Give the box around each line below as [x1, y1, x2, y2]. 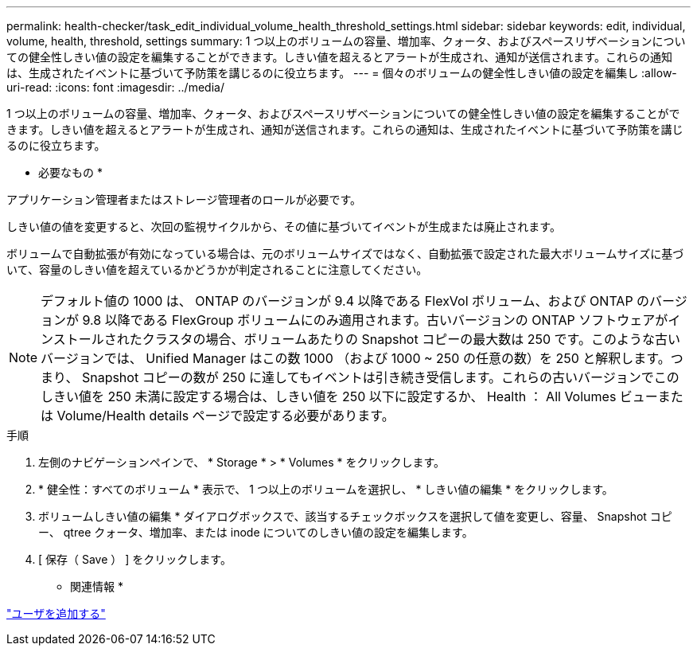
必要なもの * [38, 166, 103, 179]
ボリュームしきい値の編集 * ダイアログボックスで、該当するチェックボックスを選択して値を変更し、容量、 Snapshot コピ [38, 509, 672, 523]
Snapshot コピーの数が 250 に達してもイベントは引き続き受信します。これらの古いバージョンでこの [81, 369, 679, 385]
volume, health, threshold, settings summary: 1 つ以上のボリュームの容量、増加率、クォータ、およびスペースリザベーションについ [6, 34, 686, 48]
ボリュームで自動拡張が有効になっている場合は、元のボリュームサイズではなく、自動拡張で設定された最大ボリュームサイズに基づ [6, 247, 684, 260]
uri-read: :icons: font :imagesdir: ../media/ [6, 80, 224, 94]
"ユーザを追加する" [6, 607, 106, 620]
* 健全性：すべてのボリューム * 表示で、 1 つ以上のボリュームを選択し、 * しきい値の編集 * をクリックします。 [38, 482, 613, 496]
